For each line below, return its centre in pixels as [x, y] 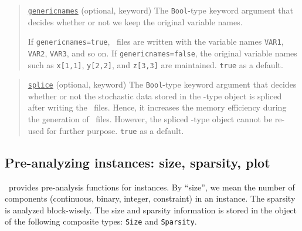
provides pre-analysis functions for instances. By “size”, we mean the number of [152, 187]
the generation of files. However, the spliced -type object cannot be [150, 119]
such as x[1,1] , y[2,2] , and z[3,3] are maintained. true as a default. [155, 64]
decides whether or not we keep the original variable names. [135, 21]
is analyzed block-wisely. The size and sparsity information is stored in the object [151, 210]
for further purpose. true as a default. [115, 130]
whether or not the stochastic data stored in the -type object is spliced [155, 96]
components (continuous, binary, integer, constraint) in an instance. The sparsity [150, 198]
